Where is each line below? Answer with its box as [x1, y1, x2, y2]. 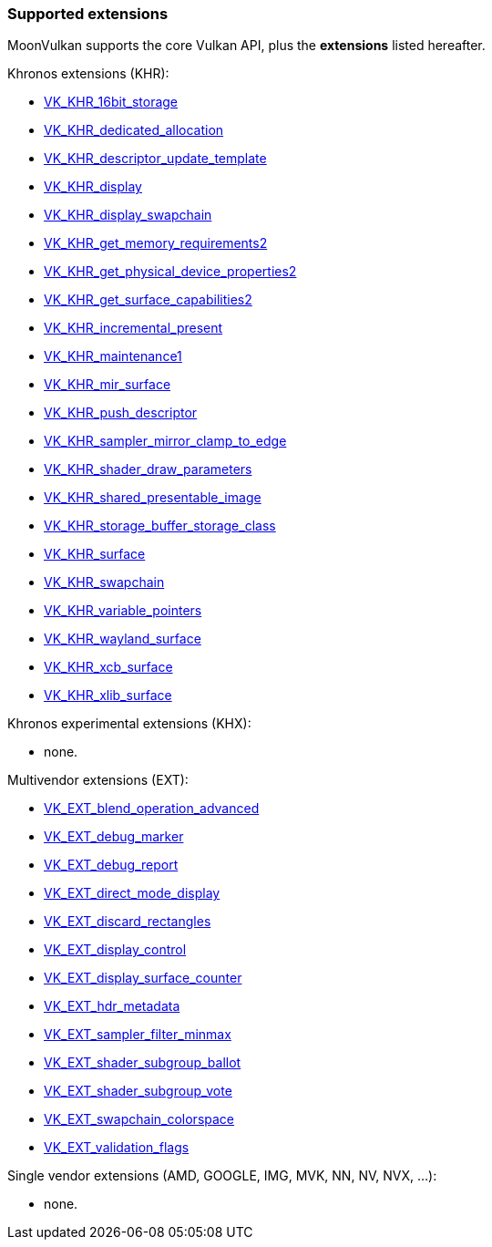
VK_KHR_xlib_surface [44, 687, 172, 704]
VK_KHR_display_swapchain [44, 207, 212, 223]
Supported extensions [7, 5, 169, 23]
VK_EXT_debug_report [44, 857, 179, 873]
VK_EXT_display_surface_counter [44, 970, 242, 986]
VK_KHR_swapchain [44, 574, 165, 591]
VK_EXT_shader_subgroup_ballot [44, 1055, 241, 1071]
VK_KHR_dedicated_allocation [44, 122, 224, 139]
